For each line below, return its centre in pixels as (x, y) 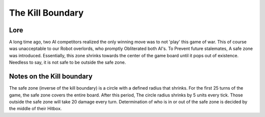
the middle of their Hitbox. (36, 109)
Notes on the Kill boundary (51, 77)
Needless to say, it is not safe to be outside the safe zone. (67, 62)
